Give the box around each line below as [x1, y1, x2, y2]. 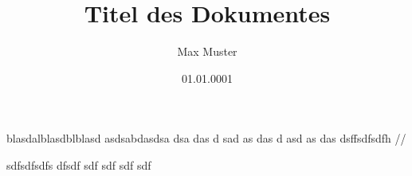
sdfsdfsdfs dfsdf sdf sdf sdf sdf [6, 156, 151, 173]
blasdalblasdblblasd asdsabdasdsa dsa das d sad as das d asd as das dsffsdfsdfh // [6, 130, 406, 147]
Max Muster [177, 43, 237, 60]
